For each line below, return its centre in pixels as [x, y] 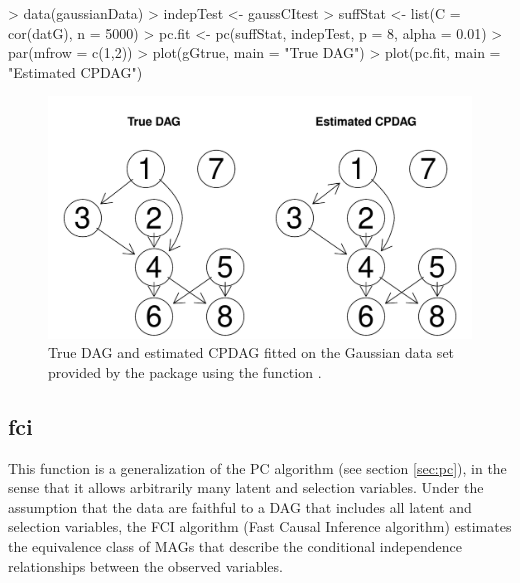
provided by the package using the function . [185, 371]
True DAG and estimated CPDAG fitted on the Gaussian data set [251, 352]
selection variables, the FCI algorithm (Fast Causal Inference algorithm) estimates [260, 526]
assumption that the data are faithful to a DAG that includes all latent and [240, 506]
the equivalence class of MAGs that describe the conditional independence [235, 545]
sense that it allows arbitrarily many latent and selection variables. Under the [246, 487]
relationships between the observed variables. [145, 565]
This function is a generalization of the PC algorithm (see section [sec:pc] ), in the [257, 467]
